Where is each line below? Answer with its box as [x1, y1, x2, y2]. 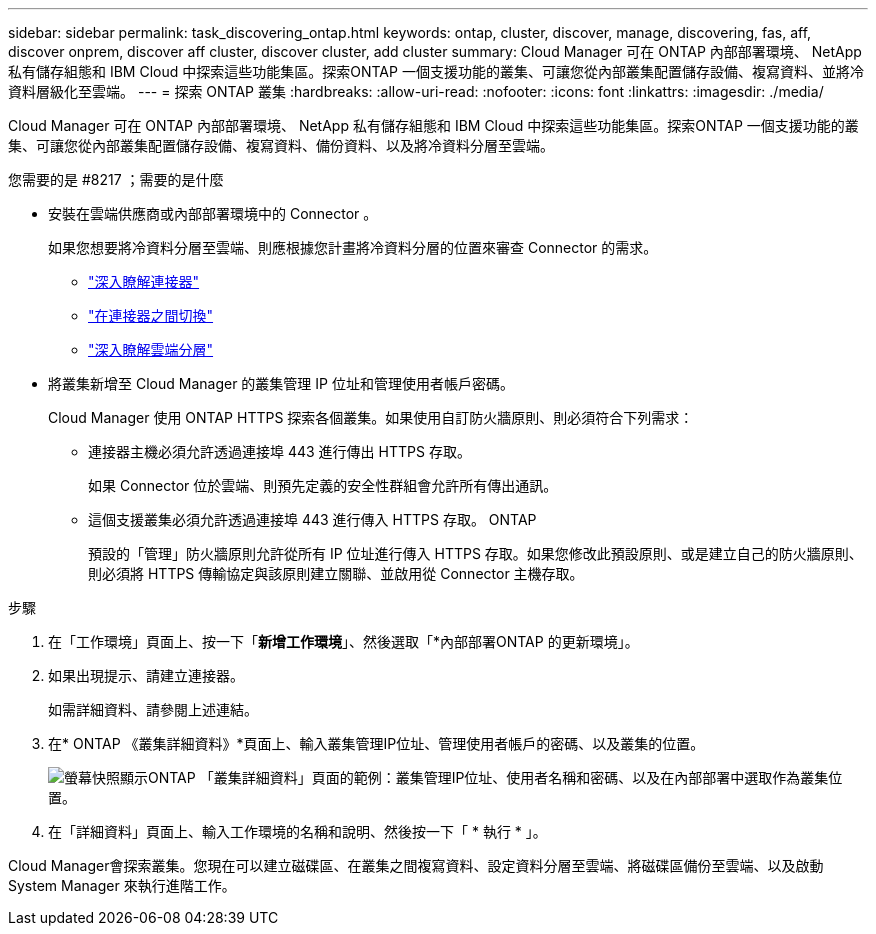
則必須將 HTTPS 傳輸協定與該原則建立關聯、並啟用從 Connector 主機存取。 [88, 565, 584, 582]
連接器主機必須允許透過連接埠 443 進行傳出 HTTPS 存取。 [88, 443, 471, 460]
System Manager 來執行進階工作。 [8, 877, 236, 894]
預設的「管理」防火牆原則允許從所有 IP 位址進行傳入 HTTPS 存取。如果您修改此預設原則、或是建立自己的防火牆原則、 [88, 545, 863, 562]
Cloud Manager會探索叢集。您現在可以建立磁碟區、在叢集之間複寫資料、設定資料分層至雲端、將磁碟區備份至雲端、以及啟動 [8, 857, 824, 874]
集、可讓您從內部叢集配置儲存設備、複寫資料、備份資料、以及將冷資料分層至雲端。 [8, 137, 554, 154]
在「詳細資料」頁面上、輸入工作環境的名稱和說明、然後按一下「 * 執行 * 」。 [48, 823, 547, 840]
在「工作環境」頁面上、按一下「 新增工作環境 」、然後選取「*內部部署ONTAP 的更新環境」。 [48, 633, 639, 650]
